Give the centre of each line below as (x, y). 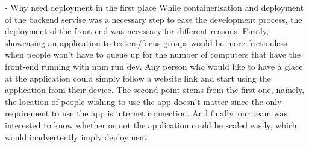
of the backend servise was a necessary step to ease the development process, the (154, 19)
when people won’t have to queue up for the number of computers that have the (153, 54)
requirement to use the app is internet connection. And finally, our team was (146, 113)
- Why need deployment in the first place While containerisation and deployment (154, 7)
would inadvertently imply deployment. (77, 136)
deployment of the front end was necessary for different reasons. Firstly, (137, 31)
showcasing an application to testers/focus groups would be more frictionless (146, 42)
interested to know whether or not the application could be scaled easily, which (151, 124)
